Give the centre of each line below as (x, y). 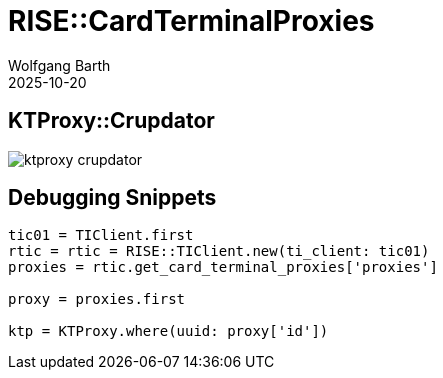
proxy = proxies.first (97, 299)
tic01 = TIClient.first (101, 235)
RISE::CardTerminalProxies (191, 21)
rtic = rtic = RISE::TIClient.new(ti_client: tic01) (219, 251)
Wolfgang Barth (59, 65)
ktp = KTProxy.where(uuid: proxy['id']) (168, 331)
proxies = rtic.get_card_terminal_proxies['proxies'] (223, 267)
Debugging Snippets (112, 198)
